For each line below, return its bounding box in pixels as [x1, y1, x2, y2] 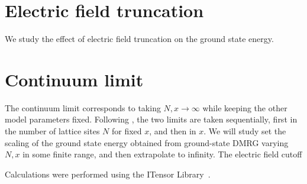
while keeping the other [202, 101, 287, 114]
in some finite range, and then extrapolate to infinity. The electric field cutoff [22, 148, 302, 160]
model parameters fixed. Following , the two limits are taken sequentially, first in [5, 113, 298, 125]
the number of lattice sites [5, 125, 100, 137]
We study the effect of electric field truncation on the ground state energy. [5, 33, 274, 45]
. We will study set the [203, 125, 286, 137]
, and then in [149, 125, 196, 137]
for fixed [111, 125, 142, 137]
